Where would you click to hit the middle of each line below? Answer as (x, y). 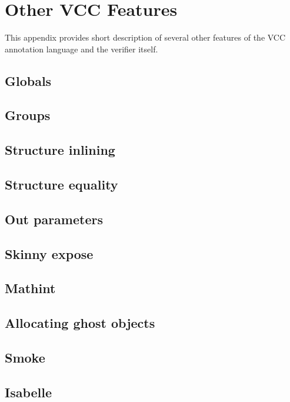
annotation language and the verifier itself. (81, 49)
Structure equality (61, 185)
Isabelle (29, 392)
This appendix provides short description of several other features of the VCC (145, 37)
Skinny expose (49, 253)
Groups (28, 115)
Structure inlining (60, 150)
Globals (28, 80)
